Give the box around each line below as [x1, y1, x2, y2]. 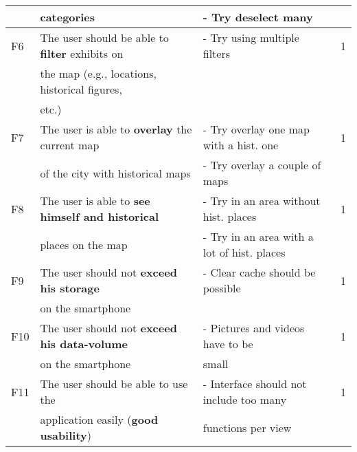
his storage [40, 280, 100, 296]
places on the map [40, 236, 128, 252]
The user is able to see [40, 193, 150, 208]
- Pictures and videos [203, 320, 305, 336]
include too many [203, 391, 287, 407]
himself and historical [40, 208, 159, 224]
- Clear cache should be [203, 264, 316, 280]
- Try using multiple [203, 30, 299, 45]
